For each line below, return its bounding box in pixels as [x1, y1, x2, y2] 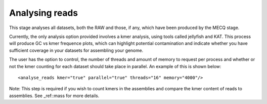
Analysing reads [9, 7, 78, 18]
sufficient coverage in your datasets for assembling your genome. [9, 47, 143, 53]
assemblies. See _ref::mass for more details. [9, 93, 99, 99]
